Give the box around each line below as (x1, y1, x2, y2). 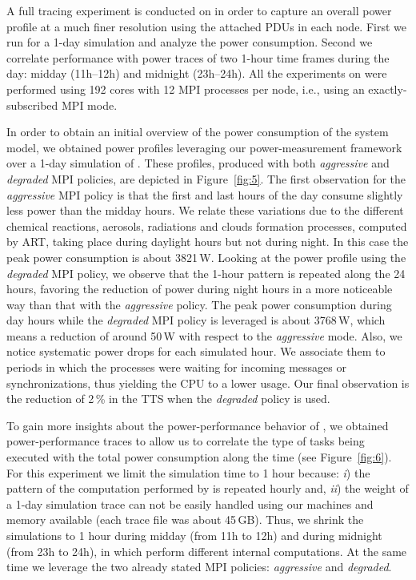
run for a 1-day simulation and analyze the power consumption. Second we (6, 34, 373, 50)
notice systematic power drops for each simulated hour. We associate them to (6, 343, 386, 360)
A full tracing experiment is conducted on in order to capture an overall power (6, 2, 392, 18)
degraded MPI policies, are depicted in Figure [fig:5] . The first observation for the (6, 170, 406, 187)
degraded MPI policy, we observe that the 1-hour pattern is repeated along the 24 (6, 264, 406, 281)
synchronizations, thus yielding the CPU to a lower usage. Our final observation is (6, 374, 410, 391)
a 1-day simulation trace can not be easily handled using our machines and (6, 495, 374, 512)
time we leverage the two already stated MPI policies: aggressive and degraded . (6, 558, 392, 575)
